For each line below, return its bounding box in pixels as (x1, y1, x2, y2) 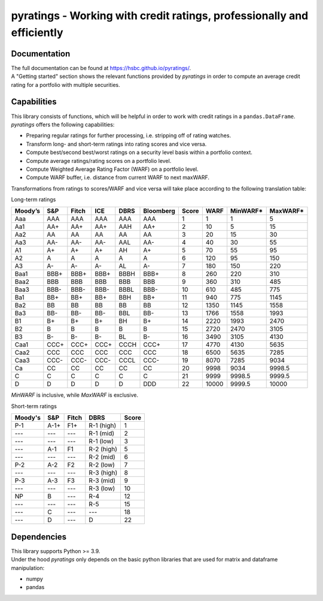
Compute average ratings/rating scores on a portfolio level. (26, 157, 172, 164)
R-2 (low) (89, 461, 115, 469)
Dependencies (11, 531, 67, 542)
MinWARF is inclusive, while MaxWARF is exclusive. (11, 391, 139, 398)
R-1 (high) (89, 421, 117, 430)
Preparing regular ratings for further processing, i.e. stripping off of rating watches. (26, 132, 231, 139)
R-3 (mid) (89, 476, 116, 485)
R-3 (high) (89, 469, 118, 477)
